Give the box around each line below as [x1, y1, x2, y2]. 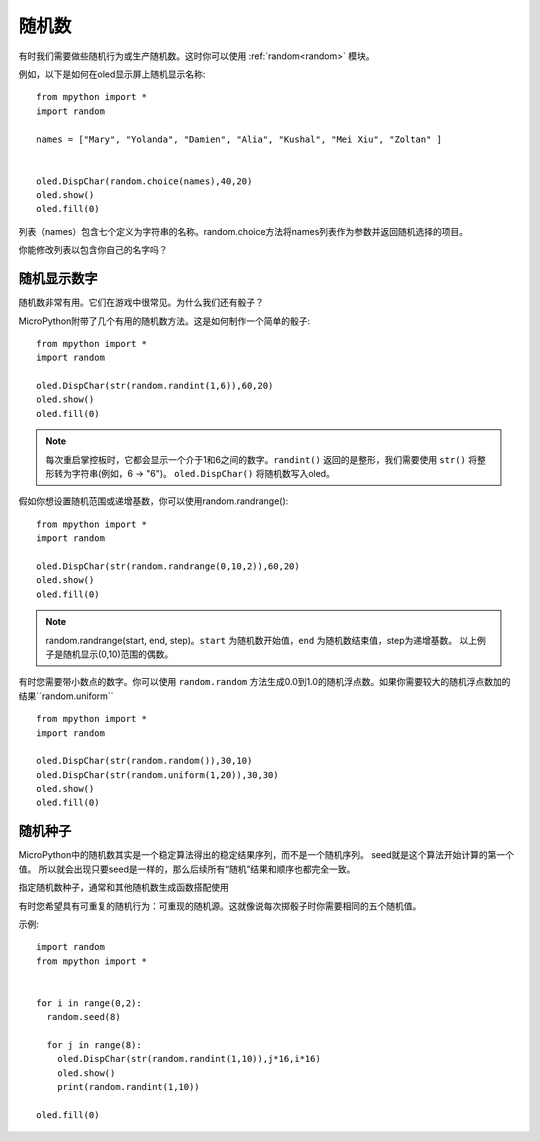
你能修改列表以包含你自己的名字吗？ [18, 244, 168, 256]
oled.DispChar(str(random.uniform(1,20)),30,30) [36, 769, 279, 780]
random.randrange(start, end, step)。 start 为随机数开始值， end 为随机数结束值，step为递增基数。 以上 [45, 634, 478, 646]
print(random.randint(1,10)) [56, 1081, 200, 1093]
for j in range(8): [46, 1040, 142, 1051]
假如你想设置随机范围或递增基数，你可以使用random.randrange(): [18, 495, 289, 507]
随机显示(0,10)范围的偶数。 [62, 648, 174, 660]
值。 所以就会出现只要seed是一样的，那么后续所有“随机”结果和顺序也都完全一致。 [18, 863, 356, 875]
